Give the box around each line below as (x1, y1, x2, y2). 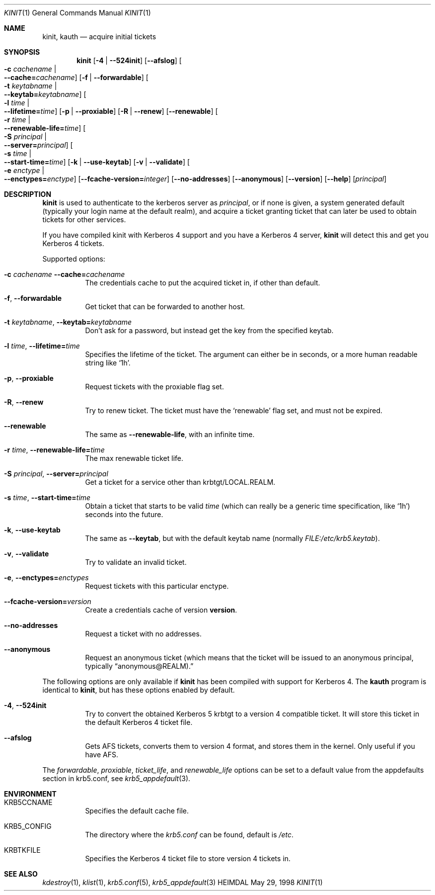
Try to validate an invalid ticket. (85, 558, 187, 566)
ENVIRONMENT (4, 790, 57, 798)
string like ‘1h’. (85, 358, 131, 367)
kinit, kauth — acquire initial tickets (42, 32, 156, 41)
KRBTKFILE (4, 846, 41, 854)
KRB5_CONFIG (4, 822, 52, 830)
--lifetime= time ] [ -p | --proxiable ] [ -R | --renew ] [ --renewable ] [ (4, 107, 218, 115)
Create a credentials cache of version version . (85, 606, 237, 614)
